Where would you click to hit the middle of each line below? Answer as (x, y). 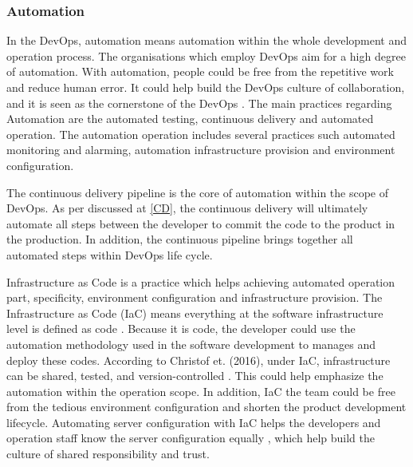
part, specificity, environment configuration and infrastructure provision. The (195, 297)
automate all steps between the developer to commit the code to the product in (201, 223)
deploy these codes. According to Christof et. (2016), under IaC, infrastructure (199, 360)
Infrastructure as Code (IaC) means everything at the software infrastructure (195, 313)
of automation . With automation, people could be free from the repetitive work (200, 71)
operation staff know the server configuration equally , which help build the (191, 438)
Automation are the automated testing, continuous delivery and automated (190, 119)
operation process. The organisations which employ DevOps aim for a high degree (206, 55)
